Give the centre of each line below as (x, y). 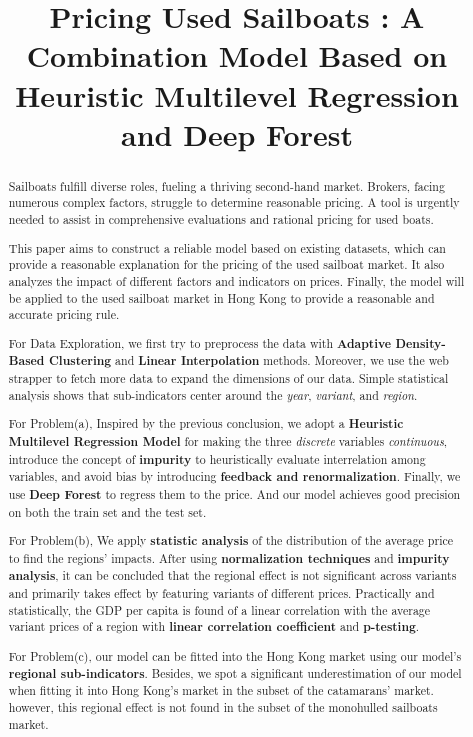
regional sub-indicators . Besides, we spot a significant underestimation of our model (235, 673)
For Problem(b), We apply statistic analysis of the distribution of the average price (231, 541)
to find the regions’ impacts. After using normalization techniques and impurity (229, 558)
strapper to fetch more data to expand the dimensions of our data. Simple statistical (228, 378)
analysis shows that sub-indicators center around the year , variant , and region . (213, 394)
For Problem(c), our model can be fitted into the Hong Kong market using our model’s (235, 655)
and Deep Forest (237, 133)
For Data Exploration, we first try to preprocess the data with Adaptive (200, 343)
